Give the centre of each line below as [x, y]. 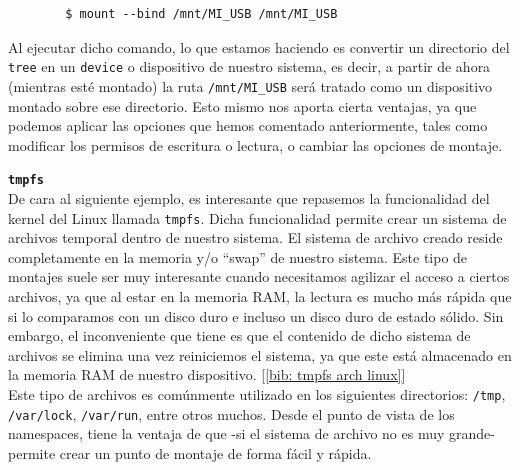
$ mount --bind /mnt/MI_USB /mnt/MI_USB [201, 14]
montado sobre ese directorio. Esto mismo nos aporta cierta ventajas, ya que [242, 105]
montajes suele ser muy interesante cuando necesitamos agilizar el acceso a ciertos [259, 276]
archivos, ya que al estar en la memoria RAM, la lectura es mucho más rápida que [260, 295]
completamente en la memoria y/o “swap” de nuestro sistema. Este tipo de [238, 256]
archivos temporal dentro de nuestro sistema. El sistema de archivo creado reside [255, 237]
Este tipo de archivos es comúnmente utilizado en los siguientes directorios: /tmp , [257, 393]
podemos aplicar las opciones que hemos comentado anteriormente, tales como [248, 125]
